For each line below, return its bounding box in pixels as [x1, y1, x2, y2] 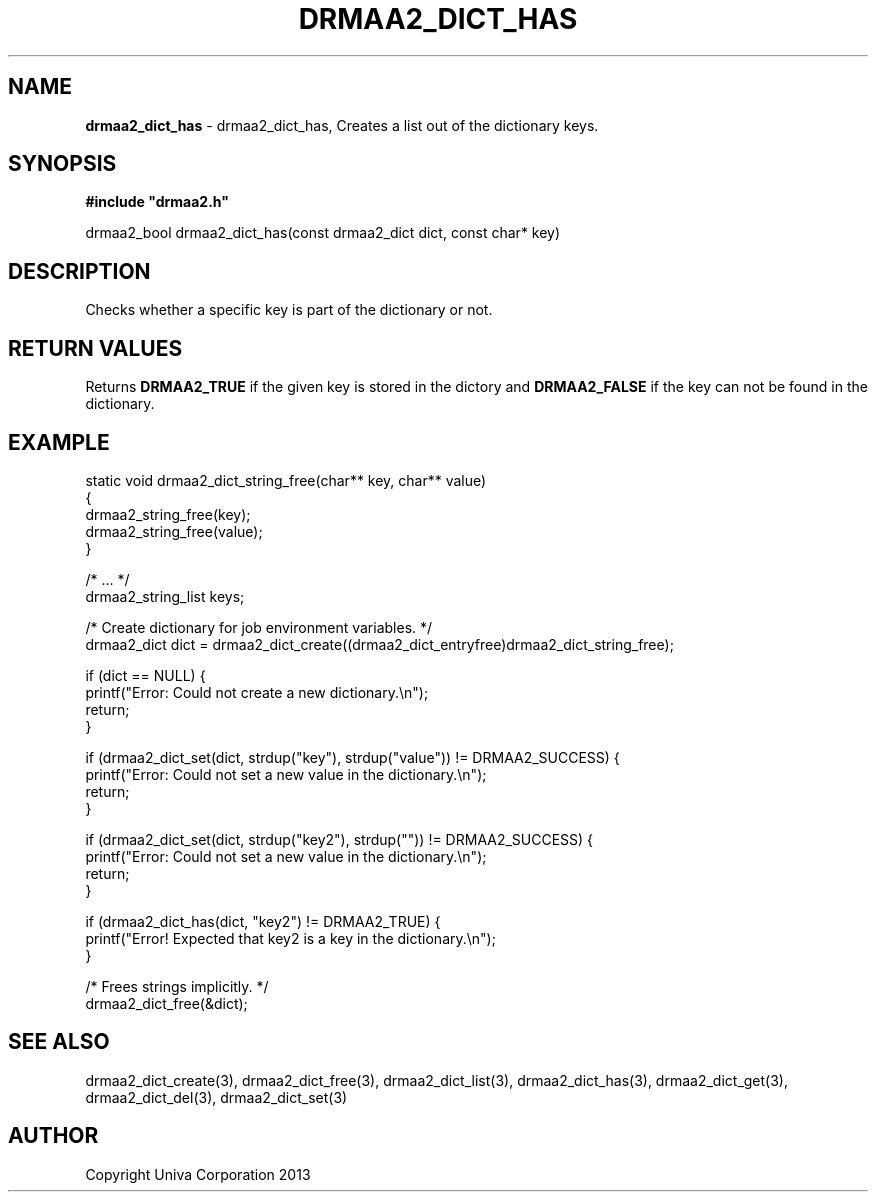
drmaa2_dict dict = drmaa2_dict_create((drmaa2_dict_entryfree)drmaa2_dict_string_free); [85, 635, 674, 653]
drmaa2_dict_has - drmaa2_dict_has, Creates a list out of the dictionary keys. [85, 116, 599, 134]
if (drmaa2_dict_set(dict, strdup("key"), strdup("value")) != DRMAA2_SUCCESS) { [85, 748, 620, 766]
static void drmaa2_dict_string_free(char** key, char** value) [85, 471, 487, 489]
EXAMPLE [8, 429, 110, 455]
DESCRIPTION [8, 258, 151, 284]
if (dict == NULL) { [85, 666, 206, 684]
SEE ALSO [8, 1029, 110, 1055]
